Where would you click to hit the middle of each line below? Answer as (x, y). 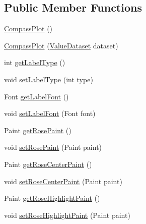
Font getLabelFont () (36, 96)
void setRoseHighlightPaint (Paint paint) (67, 215)
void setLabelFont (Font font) (50, 113)
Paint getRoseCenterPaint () (48, 164)
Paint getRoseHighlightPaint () (52, 198)
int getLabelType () (35, 62)
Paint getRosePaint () (38, 130)
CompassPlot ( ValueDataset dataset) (61, 45)
